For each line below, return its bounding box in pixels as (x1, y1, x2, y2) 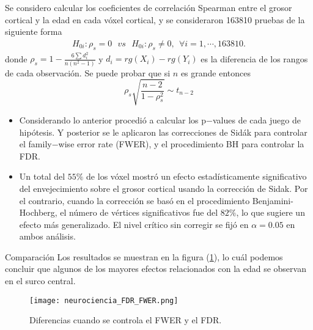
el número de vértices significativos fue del (60, 206, 218, 219)
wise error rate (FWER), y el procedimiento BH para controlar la (58, 137, 304, 150)
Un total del (19, 170, 65, 183)
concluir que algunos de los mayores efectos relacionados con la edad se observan (5, 262, 306, 275)
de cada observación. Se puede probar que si (5, 66, 171, 79)
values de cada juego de (212, 113, 301, 126)
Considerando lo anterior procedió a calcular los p (19, 113, 207, 126)
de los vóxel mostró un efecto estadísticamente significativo (86, 170, 307, 183)
